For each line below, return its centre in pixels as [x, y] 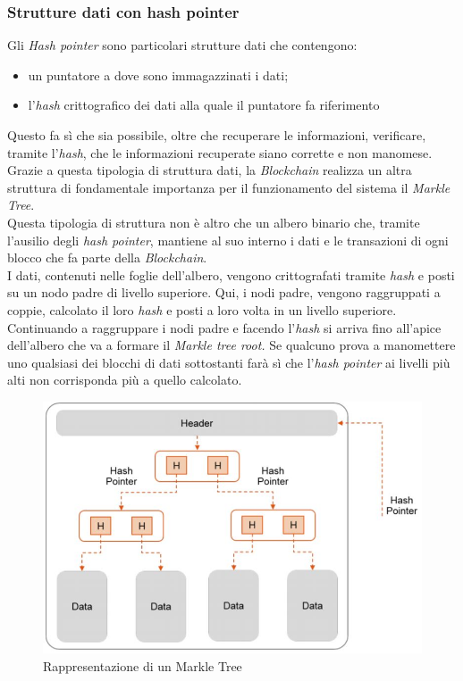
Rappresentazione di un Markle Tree [143, 665]
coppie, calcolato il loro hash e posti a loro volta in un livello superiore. [202, 309]
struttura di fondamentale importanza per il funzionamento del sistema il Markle [229, 187]
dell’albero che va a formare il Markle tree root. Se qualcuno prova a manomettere [231, 345]
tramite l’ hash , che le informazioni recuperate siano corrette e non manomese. [220, 152]
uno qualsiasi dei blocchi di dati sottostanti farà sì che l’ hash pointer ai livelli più [229, 362]
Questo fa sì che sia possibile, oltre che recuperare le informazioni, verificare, [217, 135]
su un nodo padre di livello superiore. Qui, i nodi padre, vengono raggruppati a [224, 292]
